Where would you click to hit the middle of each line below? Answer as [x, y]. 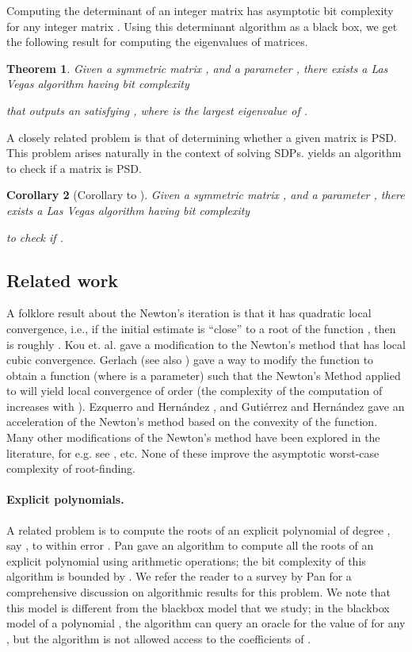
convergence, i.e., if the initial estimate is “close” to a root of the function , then [201, 328]
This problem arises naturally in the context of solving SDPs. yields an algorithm [204, 153]
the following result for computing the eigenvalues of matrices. [157, 42]
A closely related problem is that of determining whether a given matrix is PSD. [202, 137]
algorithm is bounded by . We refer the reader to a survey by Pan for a [179, 576]
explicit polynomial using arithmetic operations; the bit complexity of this [186, 560]
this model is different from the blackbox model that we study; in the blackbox [198, 607]
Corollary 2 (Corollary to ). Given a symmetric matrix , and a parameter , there [206, 195]
